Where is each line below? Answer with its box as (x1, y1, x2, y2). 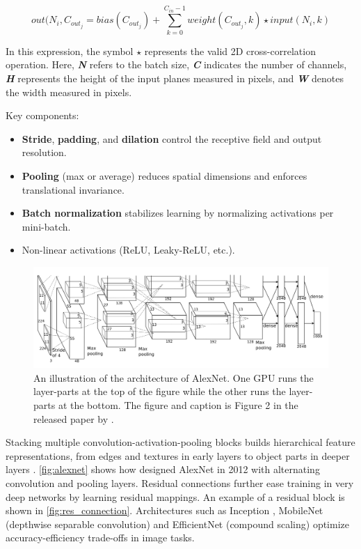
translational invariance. (22, 182, 125, 196)
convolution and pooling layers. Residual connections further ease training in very (6, 475, 354, 490)
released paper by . (33, 411, 114, 426)
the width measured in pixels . (6, 84, 132, 99)
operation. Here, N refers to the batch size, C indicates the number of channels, (6, 57, 347, 72)
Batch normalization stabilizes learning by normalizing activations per (22, 206, 334, 220)
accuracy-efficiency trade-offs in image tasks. (6, 530, 195, 545)
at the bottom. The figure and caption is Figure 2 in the (58, 398, 298, 412)
